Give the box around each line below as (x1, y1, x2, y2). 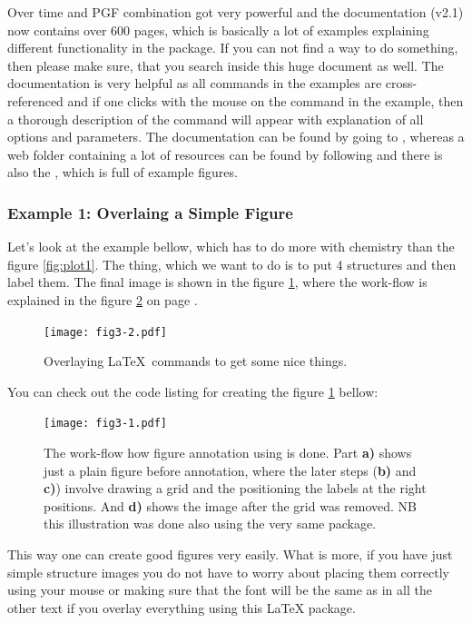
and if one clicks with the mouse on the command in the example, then (67, 91, 464, 110)
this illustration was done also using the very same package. (44, 514, 377, 533)
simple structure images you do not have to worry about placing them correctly (7, 562, 449, 581)
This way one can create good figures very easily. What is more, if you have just (7, 545, 453, 563)
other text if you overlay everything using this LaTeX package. (7, 598, 356, 617)
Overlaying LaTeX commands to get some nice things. (44, 351, 348, 371)
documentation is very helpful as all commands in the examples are (7, 74, 382, 93)
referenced (7, 91, 64, 110)
